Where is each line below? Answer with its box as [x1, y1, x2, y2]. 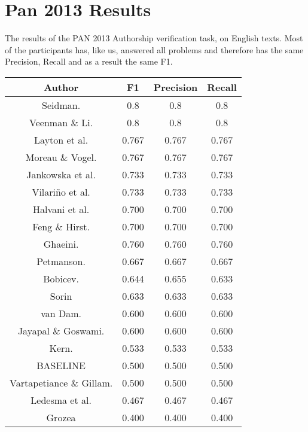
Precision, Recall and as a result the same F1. [5, 55, 173, 68]
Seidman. [42, 98, 81, 112]
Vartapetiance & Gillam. [10, 375, 113, 390]
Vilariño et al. [32, 184, 90, 199]
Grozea [46, 410, 76, 424]
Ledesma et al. [31, 393, 92, 407]
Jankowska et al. [26, 167, 96, 181]
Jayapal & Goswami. [17, 323, 105, 337]
